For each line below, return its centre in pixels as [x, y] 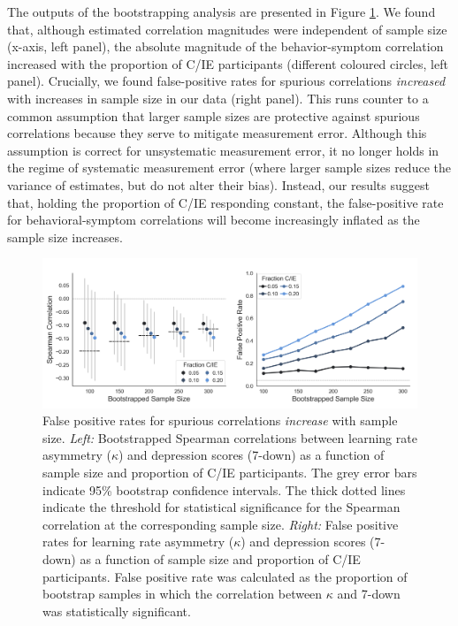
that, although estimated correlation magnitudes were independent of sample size [227, 29]
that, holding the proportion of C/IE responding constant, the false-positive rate [225, 202]
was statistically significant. [117, 611]
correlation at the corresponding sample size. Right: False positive [221, 524]
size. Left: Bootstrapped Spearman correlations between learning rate [230, 437]
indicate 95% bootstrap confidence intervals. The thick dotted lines [224, 489]
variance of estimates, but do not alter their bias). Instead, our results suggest [218, 184]
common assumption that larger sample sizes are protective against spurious [214, 115]
